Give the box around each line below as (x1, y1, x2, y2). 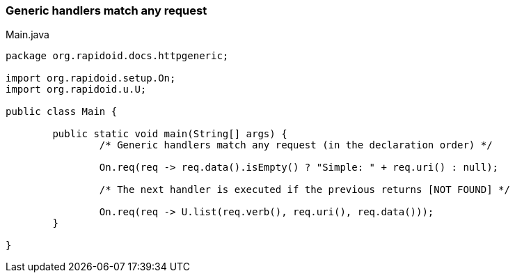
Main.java (6, 29, 49, 41)
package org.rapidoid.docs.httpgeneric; (6, 50, 229, 62)
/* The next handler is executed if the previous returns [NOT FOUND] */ (99, 184, 510, 196)
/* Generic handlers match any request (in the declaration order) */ (99, 139, 493, 151)
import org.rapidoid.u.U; (6, 84, 147, 95)
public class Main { (6, 106, 118, 118)
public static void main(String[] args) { (52, 128, 287, 140)
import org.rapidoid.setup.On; (6, 72, 176, 84)
